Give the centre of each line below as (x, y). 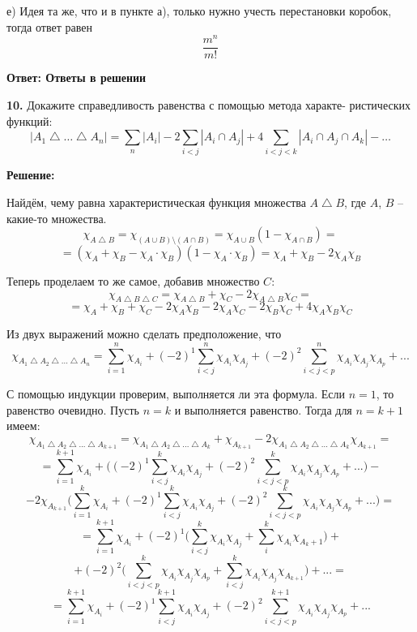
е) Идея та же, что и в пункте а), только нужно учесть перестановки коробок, (199, 11)
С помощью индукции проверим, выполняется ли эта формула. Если (176, 393)
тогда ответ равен (49, 26)
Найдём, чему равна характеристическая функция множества (156, 202)
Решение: (31, 175)
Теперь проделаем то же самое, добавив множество (133, 281)
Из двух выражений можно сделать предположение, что (144, 334)
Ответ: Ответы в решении (77, 77)
